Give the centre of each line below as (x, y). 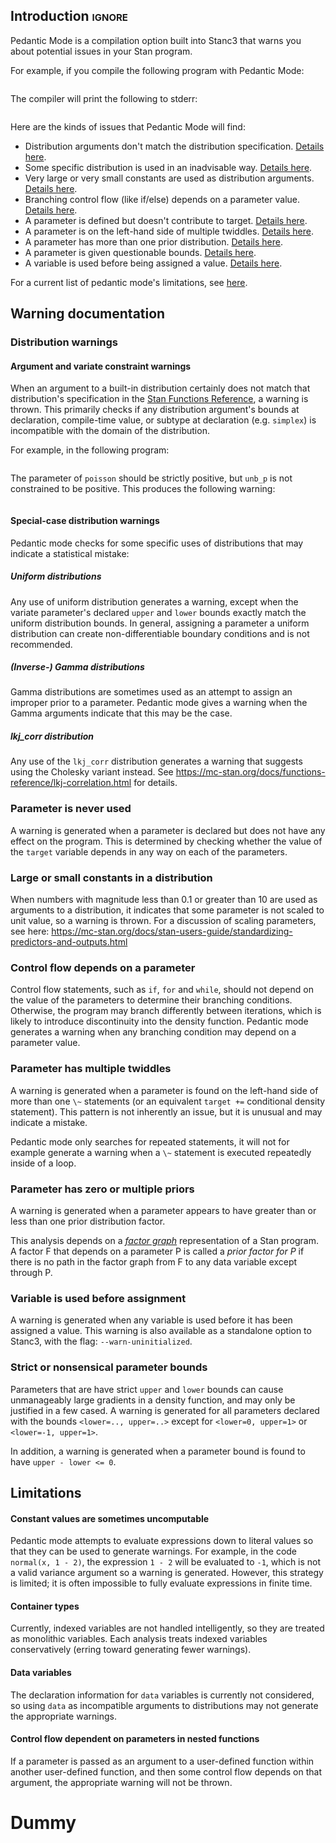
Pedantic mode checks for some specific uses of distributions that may (157, 543)
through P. (31, 1272)
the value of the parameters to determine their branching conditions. (151, 1000)
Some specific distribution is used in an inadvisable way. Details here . (168, 167)
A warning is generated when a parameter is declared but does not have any (168, 830)
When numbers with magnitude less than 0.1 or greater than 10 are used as (164, 900)
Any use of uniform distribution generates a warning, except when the (154, 601)
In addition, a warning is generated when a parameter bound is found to (158, 1451)
